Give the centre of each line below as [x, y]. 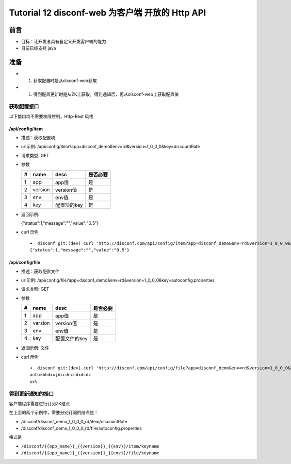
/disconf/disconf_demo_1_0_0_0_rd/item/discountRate [74, 421]
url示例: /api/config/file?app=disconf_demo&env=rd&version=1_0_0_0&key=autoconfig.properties [118, 280]
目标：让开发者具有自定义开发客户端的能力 [64, 42]
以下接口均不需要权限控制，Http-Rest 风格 [51, 116]
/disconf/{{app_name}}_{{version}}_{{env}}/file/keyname [90, 453]
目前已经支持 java [39, 48]
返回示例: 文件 [35, 348]
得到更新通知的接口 [32, 394]
